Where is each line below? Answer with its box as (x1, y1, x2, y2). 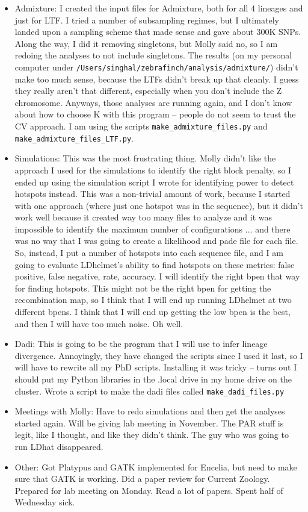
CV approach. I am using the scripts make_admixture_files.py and (14, 120, 268, 132)
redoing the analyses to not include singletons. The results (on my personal (14, 49, 292, 61)
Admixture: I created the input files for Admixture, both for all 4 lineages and (14, 2, 303, 14)
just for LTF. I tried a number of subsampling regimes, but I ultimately (14, 13, 279, 26)
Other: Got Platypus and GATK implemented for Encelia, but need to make (14, 460, 297, 473)
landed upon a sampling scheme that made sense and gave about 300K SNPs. (14, 25, 301, 38)
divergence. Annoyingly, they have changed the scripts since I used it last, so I (14, 349, 303, 361)
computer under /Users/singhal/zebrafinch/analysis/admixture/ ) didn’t (14, 60, 298, 73)
